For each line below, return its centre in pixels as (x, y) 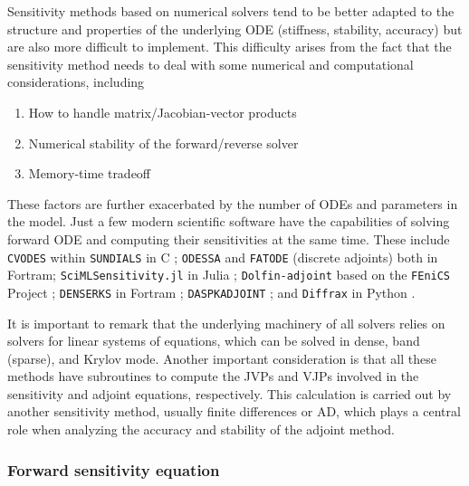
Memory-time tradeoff (90, 173)
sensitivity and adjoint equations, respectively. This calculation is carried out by (230, 393)
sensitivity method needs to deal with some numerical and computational (211, 64)
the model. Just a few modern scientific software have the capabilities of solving (229, 221)
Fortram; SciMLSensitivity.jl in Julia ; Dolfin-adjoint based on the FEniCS (229, 275)
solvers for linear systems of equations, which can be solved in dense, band (214, 341)
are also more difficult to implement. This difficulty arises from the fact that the (230, 47)
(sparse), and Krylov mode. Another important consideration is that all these (222, 358)
